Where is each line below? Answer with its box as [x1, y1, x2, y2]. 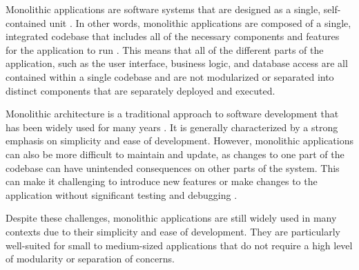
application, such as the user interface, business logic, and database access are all [6, 56, 348, 70]
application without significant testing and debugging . [6, 187, 237, 202]
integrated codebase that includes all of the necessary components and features [6, 29, 340, 44]
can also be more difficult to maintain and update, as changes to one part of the [6, 146, 345, 161]
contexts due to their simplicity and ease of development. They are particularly [6, 224, 340, 238]
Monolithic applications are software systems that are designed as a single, [6, 2, 321, 16]
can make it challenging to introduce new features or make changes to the [6, 174, 318, 189]
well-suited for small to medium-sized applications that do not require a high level [6, 238, 353, 252]
